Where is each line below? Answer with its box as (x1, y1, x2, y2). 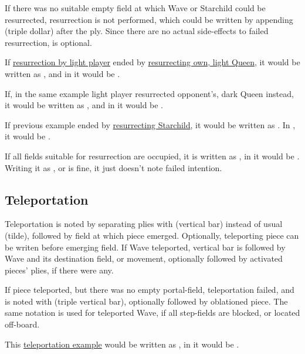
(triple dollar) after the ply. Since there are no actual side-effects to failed (5, 25, 269, 37)
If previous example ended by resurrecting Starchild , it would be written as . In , (5, 118, 296, 131)
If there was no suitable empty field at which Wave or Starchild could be (5, 2, 266, 14)
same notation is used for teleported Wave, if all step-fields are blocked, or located (5, 306, 300, 319)
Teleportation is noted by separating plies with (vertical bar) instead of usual (5, 218, 283, 230)
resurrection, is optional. (5, 36, 92, 48)
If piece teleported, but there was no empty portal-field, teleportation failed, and (5, 283, 294, 296)
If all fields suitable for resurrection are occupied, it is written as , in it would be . (5, 149, 300, 162)
